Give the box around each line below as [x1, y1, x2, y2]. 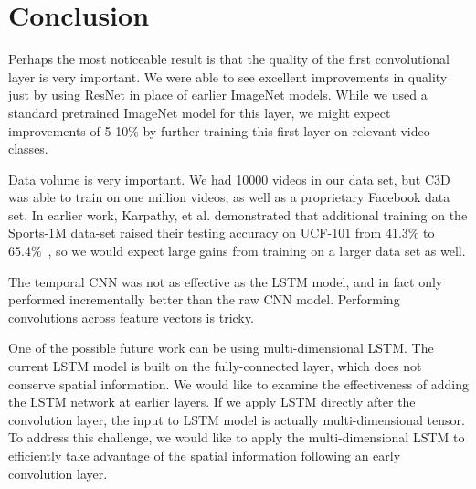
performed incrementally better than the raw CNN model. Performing [8, 290, 400, 309]
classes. [8, 139, 48, 158]
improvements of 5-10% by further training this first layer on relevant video [8, 121, 430, 140]
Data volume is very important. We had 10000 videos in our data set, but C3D [8, 169, 450, 188]
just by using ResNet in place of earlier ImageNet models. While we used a [8, 85, 428, 104]
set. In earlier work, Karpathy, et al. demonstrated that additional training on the [8, 205, 468, 224]
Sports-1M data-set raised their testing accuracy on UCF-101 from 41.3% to [8, 223, 435, 242]
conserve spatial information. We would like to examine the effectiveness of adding [8, 374, 469, 393]
